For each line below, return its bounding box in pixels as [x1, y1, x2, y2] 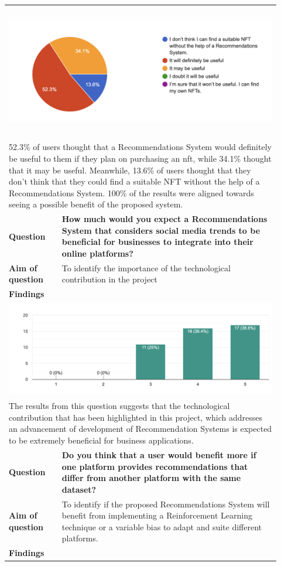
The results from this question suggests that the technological [9, 400, 230, 412]
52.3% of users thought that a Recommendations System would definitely [9, 141, 272, 153]
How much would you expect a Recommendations [61, 213, 268, 225]
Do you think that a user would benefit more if [61, 448, 256, 461]
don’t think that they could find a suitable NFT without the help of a [9, 175, 260, 187]
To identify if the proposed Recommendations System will [61, 497, 270, 510]
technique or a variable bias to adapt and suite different [61, 520, 262, 533]
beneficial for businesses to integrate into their [61, 236, 253, 248]
